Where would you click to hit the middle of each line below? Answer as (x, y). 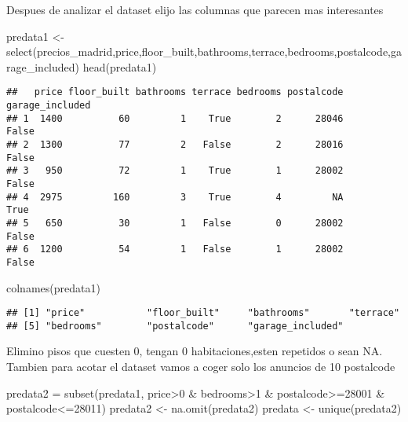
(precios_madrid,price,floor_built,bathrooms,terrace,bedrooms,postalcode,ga (217, 51)
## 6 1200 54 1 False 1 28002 (175, 250)
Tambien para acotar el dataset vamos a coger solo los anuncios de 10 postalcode (201, 367)
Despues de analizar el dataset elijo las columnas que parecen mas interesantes (195, 9)
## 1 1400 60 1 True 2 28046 (175, 118)
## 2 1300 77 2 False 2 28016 (175, 145)
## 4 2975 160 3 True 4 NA (175, 197)
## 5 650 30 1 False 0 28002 (175, 223)
